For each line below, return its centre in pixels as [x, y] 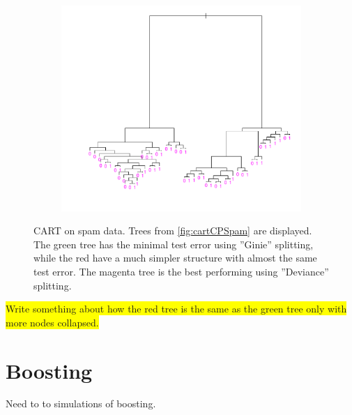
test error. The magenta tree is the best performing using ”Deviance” [181, 271]
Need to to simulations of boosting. [81, 403]
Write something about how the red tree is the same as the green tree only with [176, 309]
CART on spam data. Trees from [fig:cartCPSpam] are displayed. [173, 231]
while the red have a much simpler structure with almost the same [175, 258]
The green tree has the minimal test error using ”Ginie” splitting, [174, 244]
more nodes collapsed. [52, 322]
